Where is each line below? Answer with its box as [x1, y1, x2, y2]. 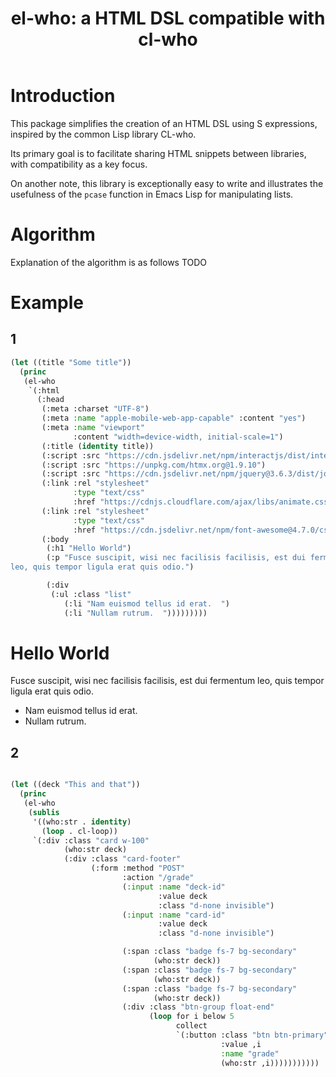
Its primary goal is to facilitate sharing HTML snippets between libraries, [10, 147, 307, 159]
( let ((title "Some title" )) [10, 357, 132, 367]
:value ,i [220, 1039, 262, 1049]
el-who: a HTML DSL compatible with [10, 7, 326, 30]
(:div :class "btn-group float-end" [121, 1002, 275, 1012]
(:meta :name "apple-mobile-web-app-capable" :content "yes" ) [41, 413, 307, 424]
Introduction [10, 85, 116, 107]
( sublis [28, 807, 60, 817]
